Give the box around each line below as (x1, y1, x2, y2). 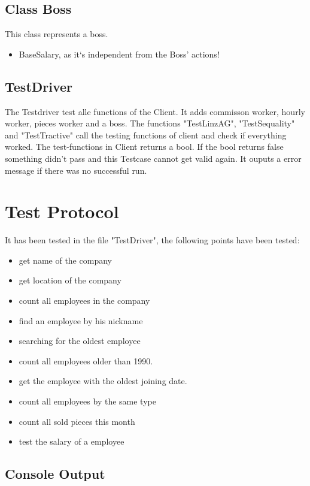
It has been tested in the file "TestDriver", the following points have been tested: (5, 234, 300, 246)
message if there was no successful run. (5, 164, 147, 176)
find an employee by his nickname (19, 314, 143, 327)
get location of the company (19, 274, 121, 286)
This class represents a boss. (5, 28, 108, 40)
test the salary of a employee (19, 435, 124, 448)
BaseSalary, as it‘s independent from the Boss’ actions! (19, 47, 220, 60)
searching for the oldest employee (19, 334, 141, 347)
